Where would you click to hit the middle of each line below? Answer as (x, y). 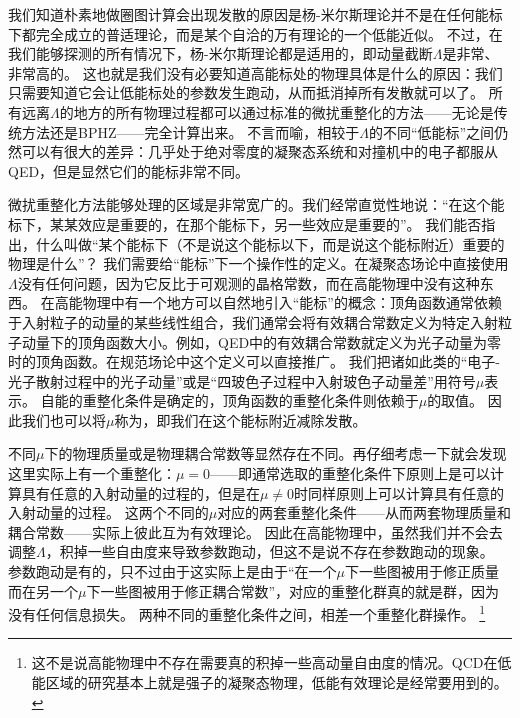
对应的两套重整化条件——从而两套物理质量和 (364, 512)
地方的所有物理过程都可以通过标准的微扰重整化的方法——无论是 (283, 111)
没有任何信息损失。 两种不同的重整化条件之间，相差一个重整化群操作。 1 (247, 612)
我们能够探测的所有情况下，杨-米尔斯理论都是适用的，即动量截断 (220, 53)
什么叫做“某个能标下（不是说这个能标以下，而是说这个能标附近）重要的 (270, 243)
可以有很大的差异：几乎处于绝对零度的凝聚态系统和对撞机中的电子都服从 (259, 151)
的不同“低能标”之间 (431, 131)
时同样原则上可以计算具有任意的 (399, 492)
